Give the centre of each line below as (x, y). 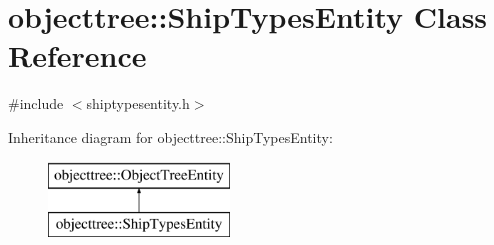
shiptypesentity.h (138, 103)
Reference (77, 55)
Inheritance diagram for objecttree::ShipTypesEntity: (170, 136)
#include (36, 103)
